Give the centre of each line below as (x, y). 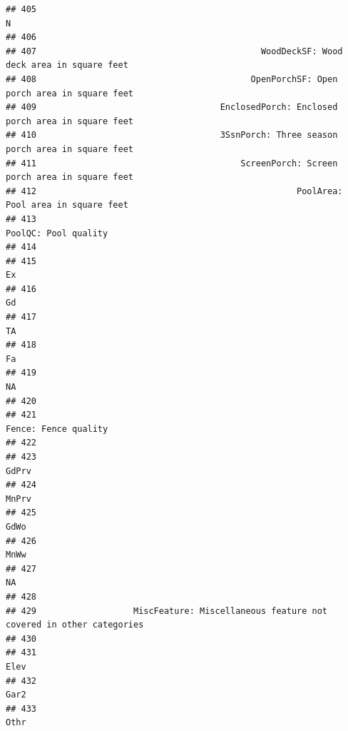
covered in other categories (75, 625)
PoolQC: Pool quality (57, 233)
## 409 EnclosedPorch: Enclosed (172, 107)
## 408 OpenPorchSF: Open (172, 79)
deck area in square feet (67, 65)
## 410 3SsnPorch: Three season (172, 135)
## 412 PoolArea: (174, 191)
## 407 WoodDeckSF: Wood (174, 51)
